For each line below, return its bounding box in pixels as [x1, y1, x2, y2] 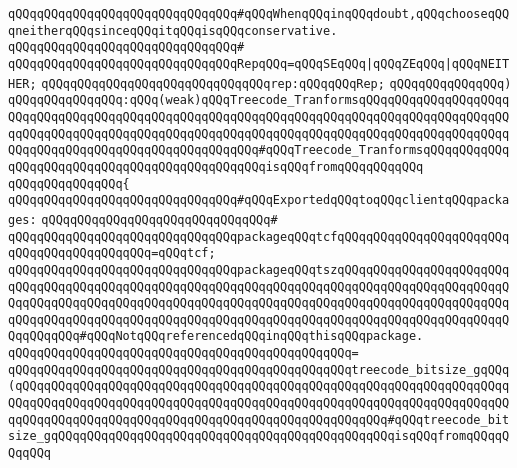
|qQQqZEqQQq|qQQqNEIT [365, 56, 510, 71]
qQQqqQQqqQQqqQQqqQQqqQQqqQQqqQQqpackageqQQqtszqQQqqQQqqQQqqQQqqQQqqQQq [8, 262, 510, 277]
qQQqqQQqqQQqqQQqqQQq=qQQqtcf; [8, 246, 216, 261]
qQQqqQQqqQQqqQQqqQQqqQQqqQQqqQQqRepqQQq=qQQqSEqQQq [8, 56, 366, 71]
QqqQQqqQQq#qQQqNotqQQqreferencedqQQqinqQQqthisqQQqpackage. [8, 329, 424, 344]
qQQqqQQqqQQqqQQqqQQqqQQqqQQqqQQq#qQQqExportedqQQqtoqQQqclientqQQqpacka [8, 193, 510, 208]
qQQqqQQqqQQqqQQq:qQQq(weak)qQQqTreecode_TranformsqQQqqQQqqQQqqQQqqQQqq [8, 93, 510, 108]
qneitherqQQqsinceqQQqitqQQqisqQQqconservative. [8, 23, 338, 38]
